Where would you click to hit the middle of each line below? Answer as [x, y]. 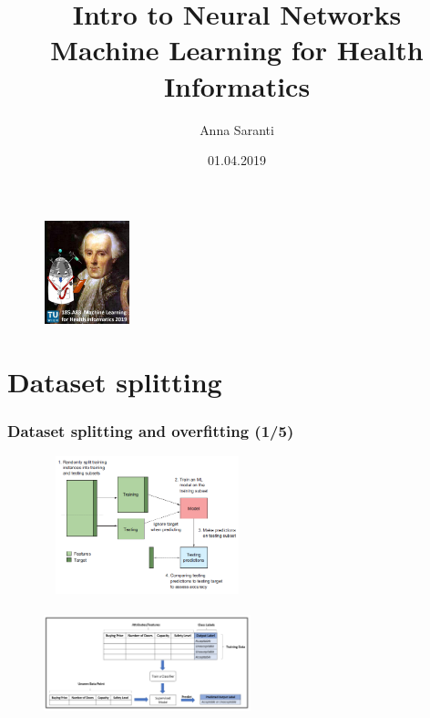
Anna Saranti [237, 129]
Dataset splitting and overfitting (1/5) [151, 430]
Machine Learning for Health [237, 50]
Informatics [237, 85]
